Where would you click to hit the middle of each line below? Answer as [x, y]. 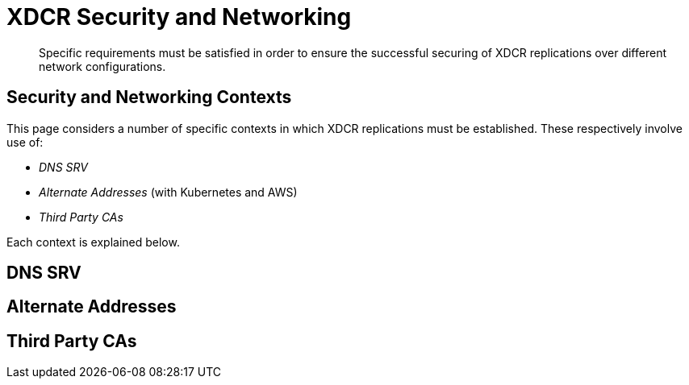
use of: [25, 142]
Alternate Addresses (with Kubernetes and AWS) [168, 192]
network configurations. [102, 66]
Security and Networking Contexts [149, 97]
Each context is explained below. [93, 242]
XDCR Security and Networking [179, 17]
